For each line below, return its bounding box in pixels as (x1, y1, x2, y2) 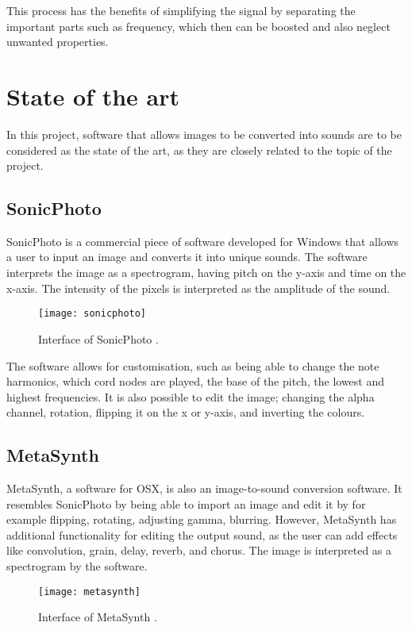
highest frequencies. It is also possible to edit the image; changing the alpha (6, 388, 375, 405)
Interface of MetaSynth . (38, 609, 157, 625)
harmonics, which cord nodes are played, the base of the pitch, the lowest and (6, 373, 385, 390)
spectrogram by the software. (6, 558, 148, 574)
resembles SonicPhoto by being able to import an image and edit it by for (6, 495, 366, 512)
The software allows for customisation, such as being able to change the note (6, 357, 379, 374)
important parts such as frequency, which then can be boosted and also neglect (6, 17, 391, 34)
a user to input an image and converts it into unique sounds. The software (6, 248, 368, 265)
